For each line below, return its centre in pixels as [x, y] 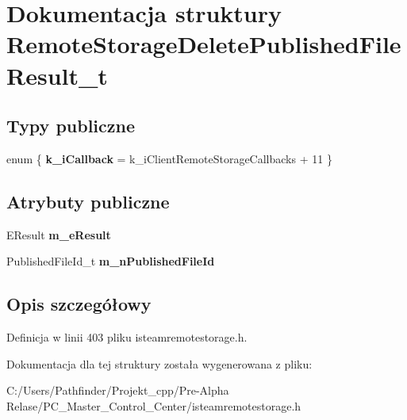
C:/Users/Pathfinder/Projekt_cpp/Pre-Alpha [118, 390]
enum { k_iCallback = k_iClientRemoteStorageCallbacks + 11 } [169, 158]
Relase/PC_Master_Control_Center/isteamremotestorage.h [154, 405]
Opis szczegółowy [79, 304]
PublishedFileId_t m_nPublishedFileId [111, 261]
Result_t [57, 75]
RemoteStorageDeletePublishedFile [204, 44]
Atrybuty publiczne [88, 201]
